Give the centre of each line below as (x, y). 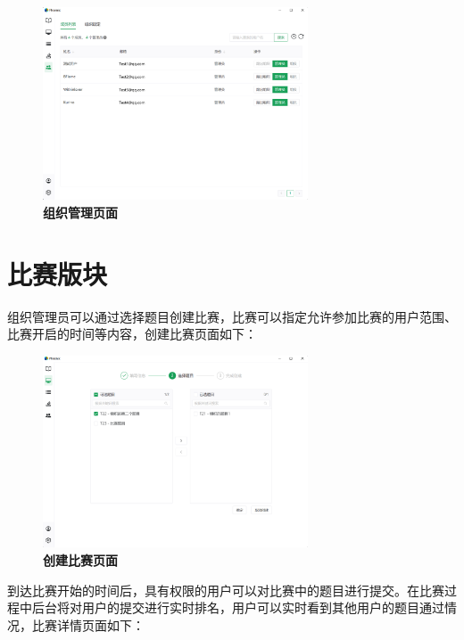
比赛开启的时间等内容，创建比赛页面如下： (132, 334)
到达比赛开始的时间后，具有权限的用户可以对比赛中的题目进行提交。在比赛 (226, 590)
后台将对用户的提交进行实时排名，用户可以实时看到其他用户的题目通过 (238, 607)
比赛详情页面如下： (88, 624)
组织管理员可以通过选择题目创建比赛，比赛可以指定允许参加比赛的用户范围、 (232, 316)
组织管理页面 (80, 212)
